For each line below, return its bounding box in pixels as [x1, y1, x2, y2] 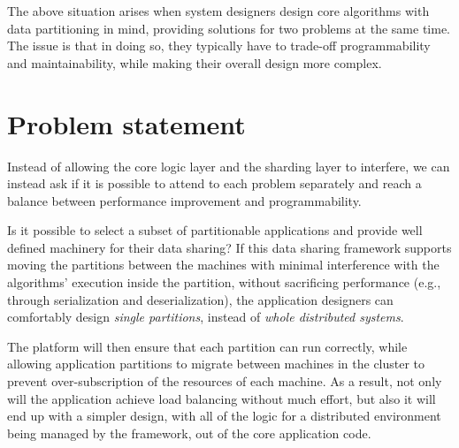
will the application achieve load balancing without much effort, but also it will [7, 389, 436, 407]
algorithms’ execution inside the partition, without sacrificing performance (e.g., [7, 273, 441, 292]
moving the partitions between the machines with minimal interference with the [7, 255, 440, 274]
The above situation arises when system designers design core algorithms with [7, 2, 430, 19]
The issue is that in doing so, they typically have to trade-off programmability [7, 36, 431, 55]
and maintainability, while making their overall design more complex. [7, 53, 382, 72]
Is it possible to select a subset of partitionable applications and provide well [7, 221, 423, 239]
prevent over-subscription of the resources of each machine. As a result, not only [7, 372, 442, 391]
